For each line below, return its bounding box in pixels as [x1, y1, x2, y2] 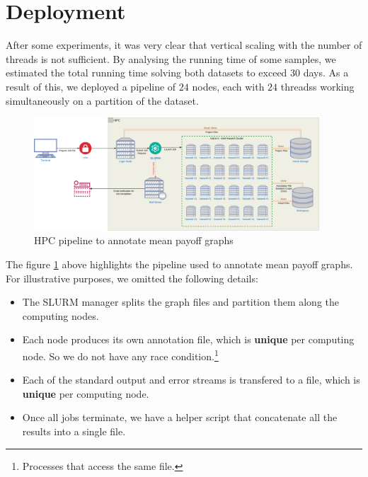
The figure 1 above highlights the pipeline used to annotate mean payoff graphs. [6, 256, 353, 271]
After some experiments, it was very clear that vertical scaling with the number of [6, 38, 362, 52]
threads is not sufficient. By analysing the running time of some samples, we [6, 51, 336, 66]
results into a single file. [22, 423, 126, 438]
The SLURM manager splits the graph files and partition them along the [22, 294, 339, 309]
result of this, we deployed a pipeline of [6, 79, 176, 93]
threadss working [280, 79, 355, 93]
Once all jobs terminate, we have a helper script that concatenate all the [22, 410, 338, 425]
